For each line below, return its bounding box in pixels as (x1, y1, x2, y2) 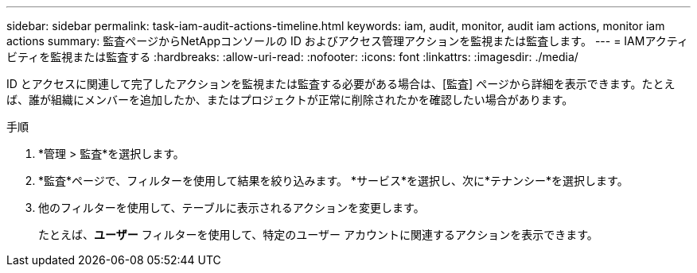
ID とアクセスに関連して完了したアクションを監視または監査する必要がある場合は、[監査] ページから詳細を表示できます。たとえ (6, 77, 676, 90)
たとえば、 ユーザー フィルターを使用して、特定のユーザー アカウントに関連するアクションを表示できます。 (38, 228, 598, 241)
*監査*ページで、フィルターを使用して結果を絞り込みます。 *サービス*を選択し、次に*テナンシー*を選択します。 (38, 174, 629, 187)
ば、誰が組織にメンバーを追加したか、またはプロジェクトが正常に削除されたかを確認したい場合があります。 (6, 93, 574, 106)
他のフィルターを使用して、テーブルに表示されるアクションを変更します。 (38, 201, 425, 214)
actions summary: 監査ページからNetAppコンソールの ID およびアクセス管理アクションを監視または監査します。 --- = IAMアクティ (6, 34, 688, 48)
